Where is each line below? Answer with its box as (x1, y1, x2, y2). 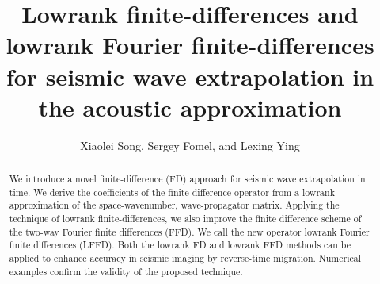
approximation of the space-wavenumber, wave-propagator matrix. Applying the (9, 198, 340, 212)
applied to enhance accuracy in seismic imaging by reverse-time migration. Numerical (9, 251, 362, 265)
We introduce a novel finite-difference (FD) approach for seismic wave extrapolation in (9, 172, 366, 186)
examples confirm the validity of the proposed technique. (9, 264, 243, 278)
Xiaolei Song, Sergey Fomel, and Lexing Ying (80, 136, 300, 153)
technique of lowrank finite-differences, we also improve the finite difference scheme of (9, 212, 362, 225)
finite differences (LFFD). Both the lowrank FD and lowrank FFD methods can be (9, 238, 351, 251)
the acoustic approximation (38, 90, 342, 123)
